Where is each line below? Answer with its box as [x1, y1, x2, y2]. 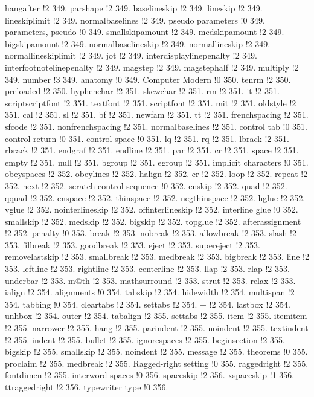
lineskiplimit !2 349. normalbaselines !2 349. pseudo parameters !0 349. [5, 13, 266, 26]
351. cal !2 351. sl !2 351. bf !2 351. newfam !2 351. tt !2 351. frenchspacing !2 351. [5, 108, 309, 121]
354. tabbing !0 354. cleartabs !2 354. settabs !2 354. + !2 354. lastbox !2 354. [5, 297, 290, 310]
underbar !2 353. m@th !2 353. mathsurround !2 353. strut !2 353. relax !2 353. [5, 274, 296, 286]
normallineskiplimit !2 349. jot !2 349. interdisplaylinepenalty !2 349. [5, 49, 257, 62]
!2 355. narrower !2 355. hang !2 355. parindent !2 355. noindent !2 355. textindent [5, 321, 309, 334]
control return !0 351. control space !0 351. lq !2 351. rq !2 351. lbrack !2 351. [5, 132, 289, 144]
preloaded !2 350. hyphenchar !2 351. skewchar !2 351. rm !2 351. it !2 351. [5, 85, 280, 97]
